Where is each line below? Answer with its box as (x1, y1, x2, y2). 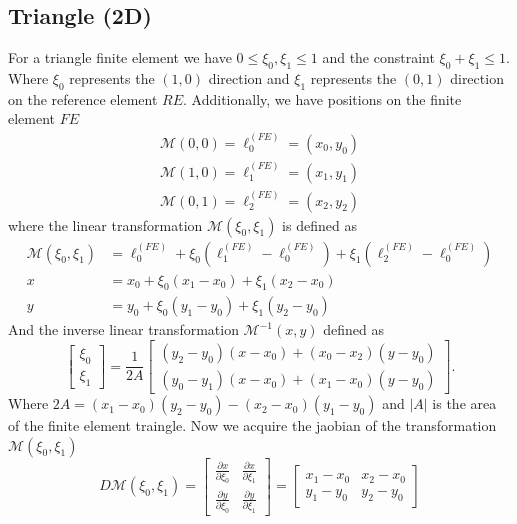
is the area (432, 393, 497, 414)
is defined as (282, 214, 357, 235)
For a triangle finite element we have (8, 47, 232, 68)
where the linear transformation (8, 214, 203, 235)
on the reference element (8, 88, 158, 109)
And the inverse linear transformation (8, 319, 239, 340)
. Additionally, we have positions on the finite (183, 88, 462, 109)
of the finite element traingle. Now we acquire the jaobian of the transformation (8, 415, 497, 436)
